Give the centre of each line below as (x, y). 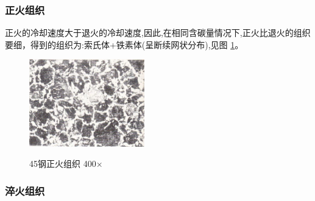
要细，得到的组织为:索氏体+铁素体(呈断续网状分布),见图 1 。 (124, 44)
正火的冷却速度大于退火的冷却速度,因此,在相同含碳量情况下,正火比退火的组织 (158, 33)
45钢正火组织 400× (66, 164)
